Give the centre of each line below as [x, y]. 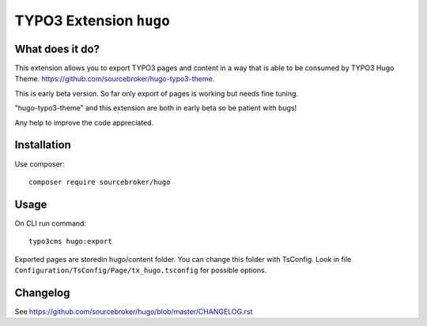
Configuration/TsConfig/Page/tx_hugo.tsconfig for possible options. [141, 270]
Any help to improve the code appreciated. [84, 122]
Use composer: [40, 164]
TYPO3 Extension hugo [92, 21]
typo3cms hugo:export [70, 242]
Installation [43, 145]
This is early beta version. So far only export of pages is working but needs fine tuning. [157, 93]
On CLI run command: [51, 223]
